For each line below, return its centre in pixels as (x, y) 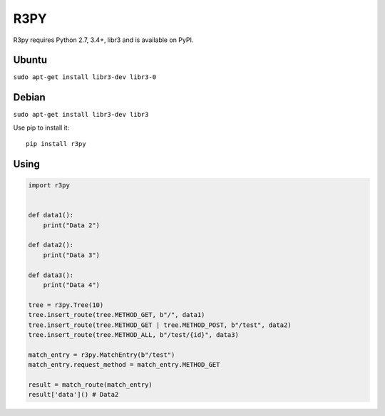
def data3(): (51, 275)
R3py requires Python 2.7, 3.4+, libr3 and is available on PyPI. (103, 40)
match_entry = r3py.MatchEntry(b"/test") (102, 355)
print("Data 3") (71, 255)
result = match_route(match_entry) (90, 384)
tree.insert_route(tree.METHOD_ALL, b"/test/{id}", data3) (133, 335)
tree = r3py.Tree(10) (66, 305)
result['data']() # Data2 (73, 395)
